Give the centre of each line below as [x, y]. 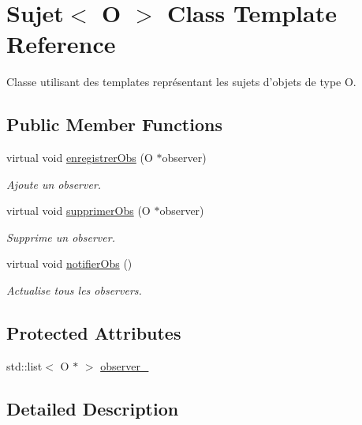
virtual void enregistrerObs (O [80, 158]
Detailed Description [93, 408]
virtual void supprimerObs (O [78, 211]
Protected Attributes [94, 333]
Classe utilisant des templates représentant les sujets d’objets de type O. [181, 82]
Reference [61, 44]
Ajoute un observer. [54, 184]
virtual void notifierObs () [69, 263]
